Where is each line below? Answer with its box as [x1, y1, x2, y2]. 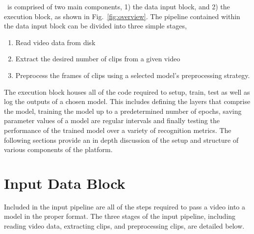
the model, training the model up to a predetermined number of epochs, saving [4, 105, 242, 116]
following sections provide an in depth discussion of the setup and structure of [4, 134, 239, 145]
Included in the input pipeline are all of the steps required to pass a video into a [4, 201, 246, 211]
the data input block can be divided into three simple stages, [4, 21, 187, 31]
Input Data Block [4, 173, 126, 193]
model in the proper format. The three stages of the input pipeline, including [4, 211, 236, 221]
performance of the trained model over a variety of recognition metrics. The [4, 125, 231, 135]
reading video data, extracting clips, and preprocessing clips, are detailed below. [4, 221, 245, 231]
